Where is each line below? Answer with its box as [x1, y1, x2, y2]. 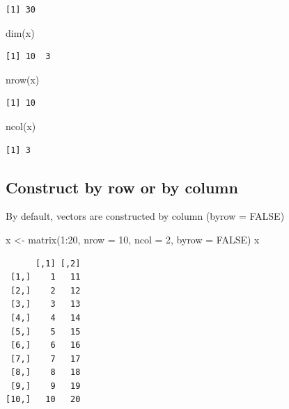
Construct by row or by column [6, 176, 238, 198]
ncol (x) [6, 118, 36, 133]
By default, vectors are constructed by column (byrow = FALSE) [6, 209, 285, 223]
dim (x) [6, 25, 35, 40]
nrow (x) [6, 72, 40, 86]
